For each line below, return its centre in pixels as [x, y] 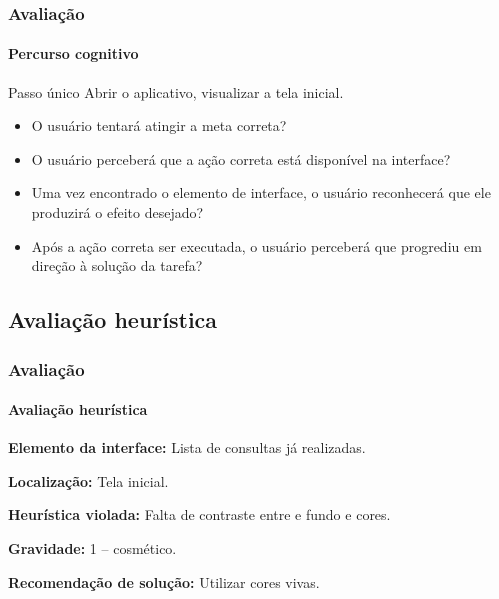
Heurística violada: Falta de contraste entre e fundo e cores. [199, 514]
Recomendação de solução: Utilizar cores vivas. [164, 581]
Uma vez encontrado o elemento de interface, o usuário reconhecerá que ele [261, 192]
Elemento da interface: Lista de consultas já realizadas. [187, 447]
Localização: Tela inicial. [88, 480]
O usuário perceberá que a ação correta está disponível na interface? [241, 158]
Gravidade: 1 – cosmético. [92, 548]
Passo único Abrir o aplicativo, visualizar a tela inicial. [176, 91]
